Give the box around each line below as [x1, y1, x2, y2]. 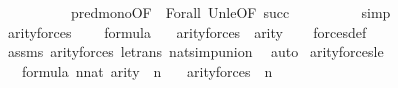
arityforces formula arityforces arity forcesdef [7, 21, 367, 42]
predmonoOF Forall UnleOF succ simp [70, 2, 391, 22]
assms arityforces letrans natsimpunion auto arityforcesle [7, 41, 384, 62]
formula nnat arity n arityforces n [21, 60, 273, 81]
